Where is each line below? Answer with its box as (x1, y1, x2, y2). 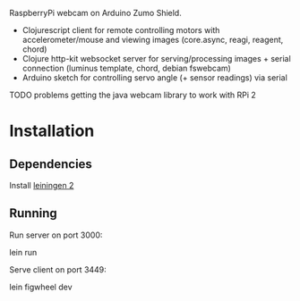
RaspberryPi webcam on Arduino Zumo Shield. (9, 8, 182, 18)
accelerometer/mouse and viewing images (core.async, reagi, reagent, (21, 35, 284, 45)
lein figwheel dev (9, 281, 73, 292)
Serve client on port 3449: (9, 263, 107, 275)
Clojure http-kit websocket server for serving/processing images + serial (21, 54, 291, 63)
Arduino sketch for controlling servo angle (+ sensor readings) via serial (21, 72, 288, 83)
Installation (9, 121, 95, 141)
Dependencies (9, 156, 92, 171)
